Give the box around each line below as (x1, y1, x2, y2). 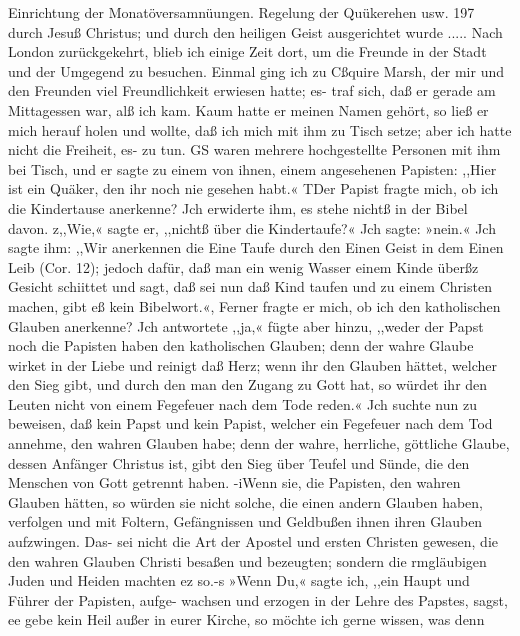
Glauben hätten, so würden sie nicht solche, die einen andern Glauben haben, (8, 491, 483, 512)
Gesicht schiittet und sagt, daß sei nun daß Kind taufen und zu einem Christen (8, 276, 492, 297)
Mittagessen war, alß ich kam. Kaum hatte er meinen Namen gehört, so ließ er (8, 99, 489, 120)
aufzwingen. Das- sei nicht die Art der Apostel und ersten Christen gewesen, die (8, 531, 498, 552)
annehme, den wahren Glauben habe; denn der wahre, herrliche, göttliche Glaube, (8, 433, 510, 454)
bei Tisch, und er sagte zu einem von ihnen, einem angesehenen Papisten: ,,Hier (8, 158, 497, 179)
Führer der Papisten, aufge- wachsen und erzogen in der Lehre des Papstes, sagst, (8, 589, 508, 610)
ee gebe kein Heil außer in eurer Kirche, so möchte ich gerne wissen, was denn (8, 609, 485, 630)
